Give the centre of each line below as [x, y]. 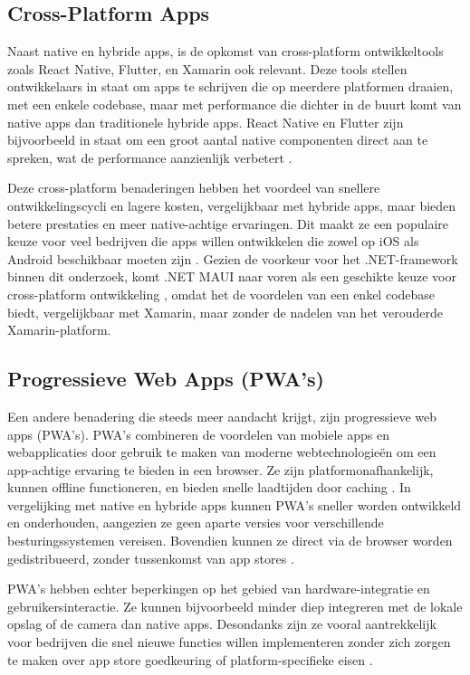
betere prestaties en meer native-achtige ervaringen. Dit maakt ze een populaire [228, 223]
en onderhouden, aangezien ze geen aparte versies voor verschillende [196, 523]
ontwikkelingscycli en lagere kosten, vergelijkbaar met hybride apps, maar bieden [232, 205]
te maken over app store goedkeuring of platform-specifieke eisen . [190, 659]
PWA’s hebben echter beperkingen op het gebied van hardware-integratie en [219, 589]
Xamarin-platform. [59, 330]
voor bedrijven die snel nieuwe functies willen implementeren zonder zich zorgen [229, 642]
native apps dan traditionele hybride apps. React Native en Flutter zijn [206, 122]
